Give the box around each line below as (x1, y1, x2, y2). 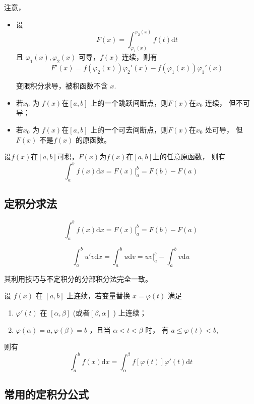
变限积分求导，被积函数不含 (16, 80, 108, 91)
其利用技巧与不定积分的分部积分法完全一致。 (4, 273, 152, 284)
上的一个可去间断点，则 (90, 124, 168, 134)
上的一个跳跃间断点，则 (90, 97, 168, 108)
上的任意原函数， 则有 (152, 151, 226, 162)
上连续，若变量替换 (67, 290, 131, 301)
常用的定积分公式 (4, 386, 89, 402)
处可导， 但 (205, 124, 243, 134)
